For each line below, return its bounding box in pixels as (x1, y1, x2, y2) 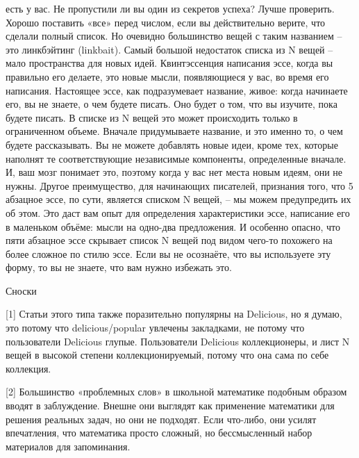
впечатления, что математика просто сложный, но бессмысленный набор (6, 425, 312, 440)
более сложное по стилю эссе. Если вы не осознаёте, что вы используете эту (6, 246, 331, 261)
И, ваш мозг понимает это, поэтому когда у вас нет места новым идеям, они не (6, 165, 343, 179)
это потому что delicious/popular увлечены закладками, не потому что (6, 320, 305, 335)
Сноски (6, 283, 37, 297)
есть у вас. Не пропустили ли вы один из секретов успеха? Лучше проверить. (6, 1, 335, 15)
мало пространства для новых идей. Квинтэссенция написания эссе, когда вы (6, 56, 333, 70)
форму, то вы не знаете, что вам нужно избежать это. (6, 260, 232, 275)
